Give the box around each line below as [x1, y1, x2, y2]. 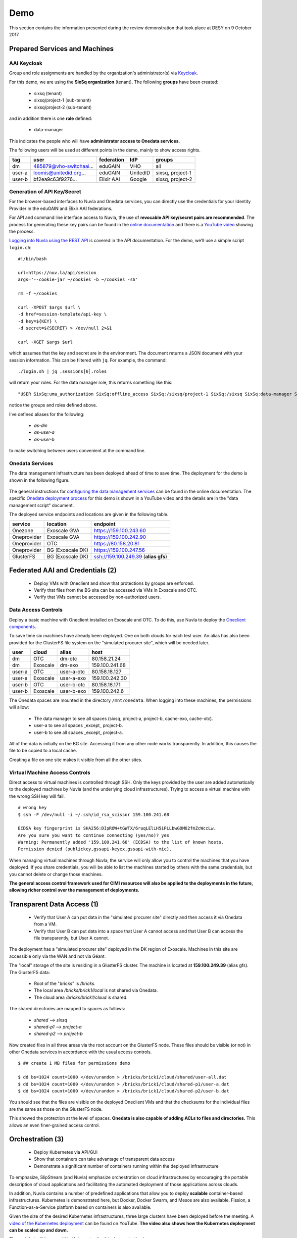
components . [9, 623, 37, 629]
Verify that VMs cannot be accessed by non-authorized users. [34, 594, 161, 600]
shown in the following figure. [9, 477, 70, 483]
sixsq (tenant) [34, 90, 62, 96]
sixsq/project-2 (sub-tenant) [34, 104, 92, 110]
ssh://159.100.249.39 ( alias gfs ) [94, 553, 168, 560]
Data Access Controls [9, 607, 63, 614]
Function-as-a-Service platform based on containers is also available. [9, 1204, 151, 1210]
